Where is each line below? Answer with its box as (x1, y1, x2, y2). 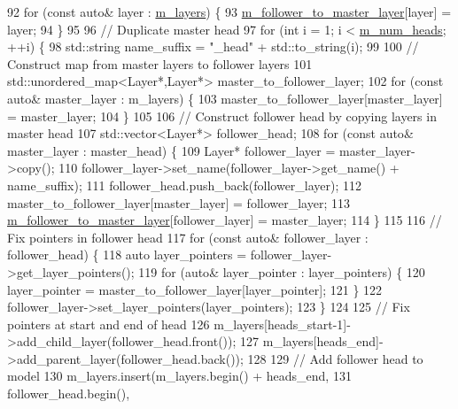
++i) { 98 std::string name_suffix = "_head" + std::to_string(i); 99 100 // (7, 37, 419, 56)
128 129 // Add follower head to (247, 349, 423, 367)
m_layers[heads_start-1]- (213, 314, 351, 333)
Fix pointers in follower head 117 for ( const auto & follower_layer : (7, 228, 369, 246)
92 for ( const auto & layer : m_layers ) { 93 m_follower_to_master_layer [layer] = (7, 3, 452, 20)
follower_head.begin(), (7, 384, 130, 403)
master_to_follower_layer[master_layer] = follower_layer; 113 (7, 193, 350, 212)
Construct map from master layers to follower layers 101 (7, 54, 313, 73)
